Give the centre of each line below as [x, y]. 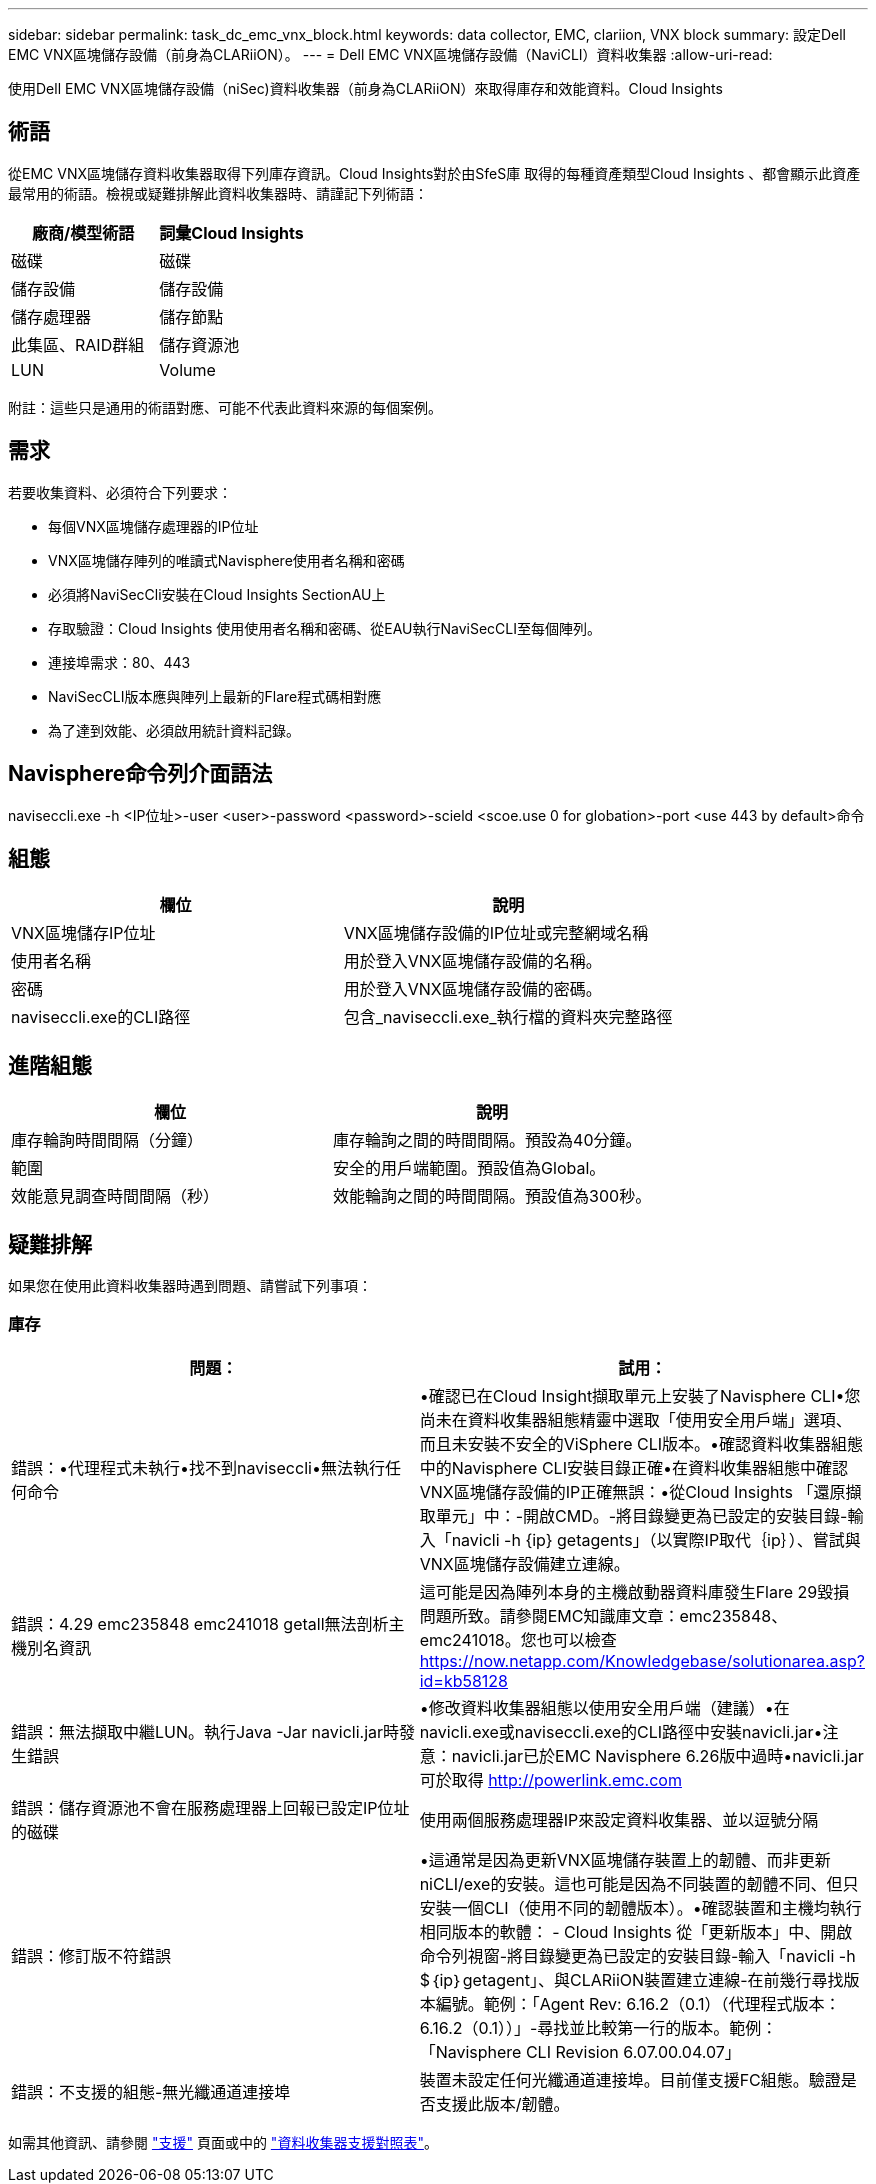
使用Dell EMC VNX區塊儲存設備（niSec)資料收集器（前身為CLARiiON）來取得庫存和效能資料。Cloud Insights [365, 88]
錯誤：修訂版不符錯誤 [91, 1955]
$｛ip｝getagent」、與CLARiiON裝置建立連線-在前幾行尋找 [631, 1979]
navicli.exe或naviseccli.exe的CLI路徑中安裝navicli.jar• [621, 1731]
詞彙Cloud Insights [231, 232]
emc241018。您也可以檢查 [518, 1639]
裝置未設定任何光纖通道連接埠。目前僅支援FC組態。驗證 [630, 2079]
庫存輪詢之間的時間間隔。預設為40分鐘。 [487, 1140]
